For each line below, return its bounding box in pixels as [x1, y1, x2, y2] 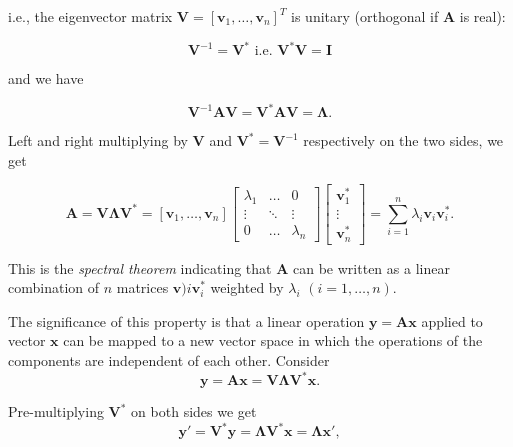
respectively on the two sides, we [303, 130, 504, 151]
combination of [8, 277, 100, 298]
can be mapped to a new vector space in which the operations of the [63, 330, 483, 351]
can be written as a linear [293, 257, 450, 278]
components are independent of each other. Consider [8, 349, 330, 370]
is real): [459, 6, 506, 26]
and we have [8, 68, 84, 89]
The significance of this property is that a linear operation [8, 310, 365, 331]
